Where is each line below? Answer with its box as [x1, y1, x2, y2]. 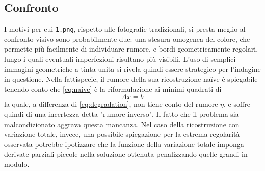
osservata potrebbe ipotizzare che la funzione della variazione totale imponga [4, 138, 244, 149]
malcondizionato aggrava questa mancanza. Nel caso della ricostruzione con [4, 118, 240, 129]
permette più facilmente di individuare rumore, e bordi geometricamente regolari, [4, 43, 258, 54]
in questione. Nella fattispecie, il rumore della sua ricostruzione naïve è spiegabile [4, 74, 258, 84]
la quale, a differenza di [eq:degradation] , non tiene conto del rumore [4, 99, 218, 109]
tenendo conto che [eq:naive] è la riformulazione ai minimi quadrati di [4, 83, 222, 94]
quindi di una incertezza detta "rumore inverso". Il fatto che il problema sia [4, 109, 239, 119]
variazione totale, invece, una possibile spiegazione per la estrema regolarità [4, 129, 240, 139]
